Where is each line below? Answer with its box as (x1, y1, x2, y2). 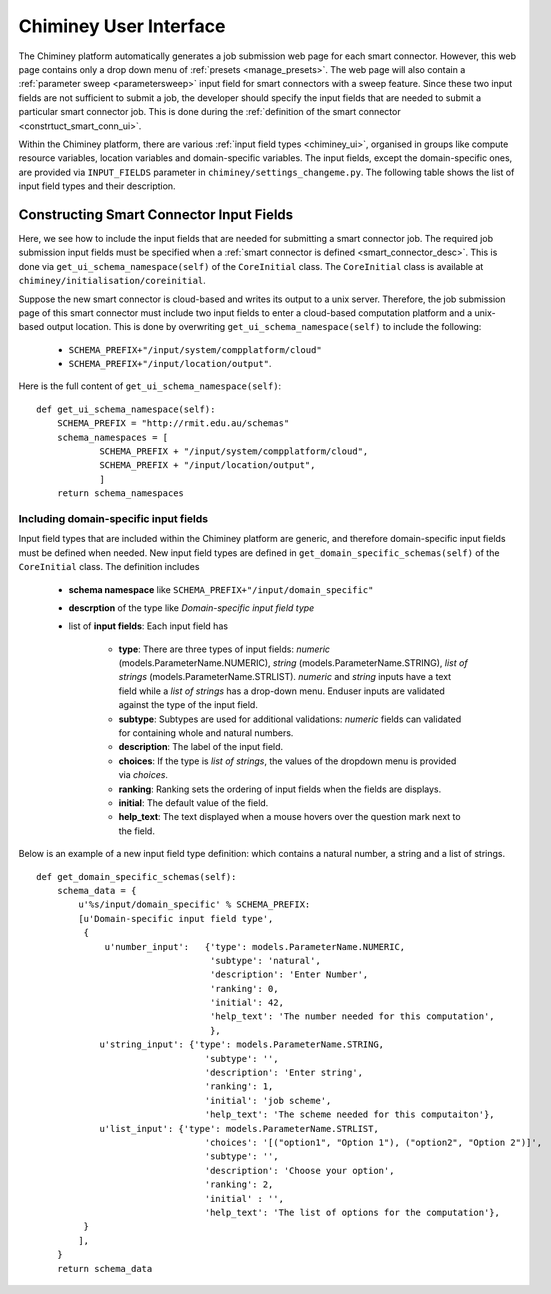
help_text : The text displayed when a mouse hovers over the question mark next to (118, 811, 461, 823)
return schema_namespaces (56, 488, 185, 499)
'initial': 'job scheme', (204, 1095, 332, 1106)
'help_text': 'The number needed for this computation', (210, 1011, 495, 1022)
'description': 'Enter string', (204, 1067, 364, 1079)
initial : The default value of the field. (118, 797, 269, 809)
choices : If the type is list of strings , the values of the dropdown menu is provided (118, 755, 457, 767)
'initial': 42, (210, 997, 285, 1009)
